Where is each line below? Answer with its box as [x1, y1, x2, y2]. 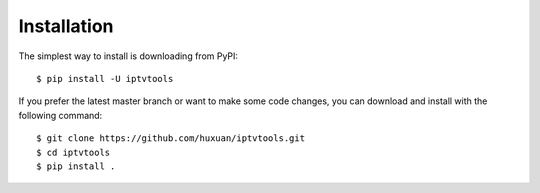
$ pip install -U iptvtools [36, 73, 174, 84]
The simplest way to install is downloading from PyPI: [18, 50, 239, 62]
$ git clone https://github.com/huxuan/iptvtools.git [36, 133, 305, 144]
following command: [18, 109, 103, 121]
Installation [18, 15, 114, 37]
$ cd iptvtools [36, 146, 111, 158]
